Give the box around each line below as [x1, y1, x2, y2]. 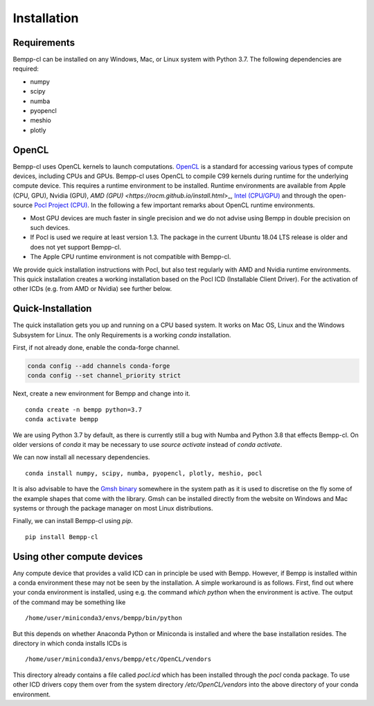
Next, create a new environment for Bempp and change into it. [12, 389, 190, 398]
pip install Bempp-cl [25, 533, 98, 540]
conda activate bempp [25, 416, 98, 423]
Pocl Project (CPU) [34, 201, 88, 209]
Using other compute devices [12, 551, 143, 563]
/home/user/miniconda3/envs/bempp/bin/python [25, 614, 183, 622]
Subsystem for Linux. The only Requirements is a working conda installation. [12, 330, 231, 339]
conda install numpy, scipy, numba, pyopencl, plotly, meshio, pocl [25, 469, 262, 477]
